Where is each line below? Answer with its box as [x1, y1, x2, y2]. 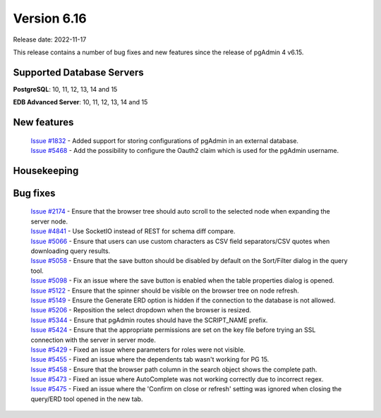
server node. [30, 217, 68, 226]
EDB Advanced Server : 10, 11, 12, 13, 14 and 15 [13, 98, 148, 106]
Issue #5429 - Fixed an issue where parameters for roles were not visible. [30, 345, 246, 354]
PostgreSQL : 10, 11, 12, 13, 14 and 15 [13, 85, 118, 93]
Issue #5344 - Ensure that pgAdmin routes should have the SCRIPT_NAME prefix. [30, 316, 268, 324]
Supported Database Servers [13, 66, 144, 78]
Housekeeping [13, 164, 79, 176]
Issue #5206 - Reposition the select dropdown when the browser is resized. [30, 306, 252, 314]
